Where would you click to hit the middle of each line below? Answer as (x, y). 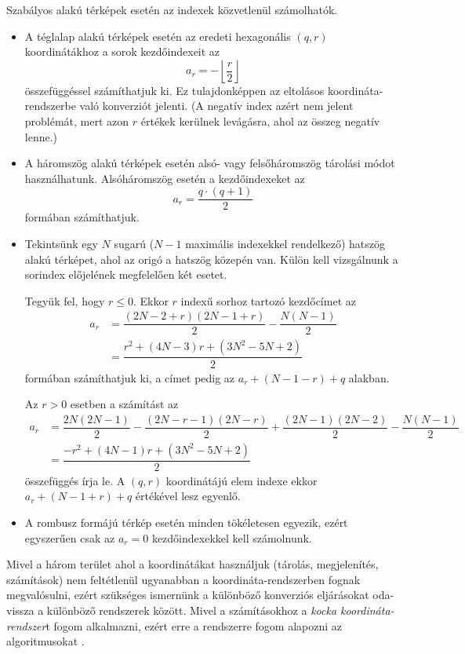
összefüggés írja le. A (75, 480)
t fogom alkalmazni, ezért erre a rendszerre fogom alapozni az (194, 625)
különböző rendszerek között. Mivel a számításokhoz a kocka (192, 610)
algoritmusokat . (45, 641)
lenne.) (41, 136)
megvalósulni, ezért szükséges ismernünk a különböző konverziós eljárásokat (188, 595)
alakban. (369, 377)
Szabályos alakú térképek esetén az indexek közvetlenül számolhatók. (172, 9)
